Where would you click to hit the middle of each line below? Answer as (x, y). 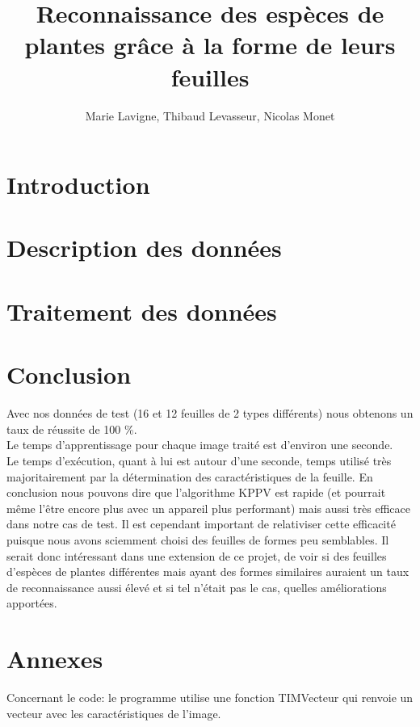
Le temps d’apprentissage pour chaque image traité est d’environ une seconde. (200, 445)
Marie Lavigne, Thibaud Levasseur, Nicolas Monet (210, 115)
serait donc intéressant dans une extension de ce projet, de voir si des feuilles (197, 555)
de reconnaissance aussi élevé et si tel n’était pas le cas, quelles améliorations (197, 587)
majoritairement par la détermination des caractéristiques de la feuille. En (190, 476)
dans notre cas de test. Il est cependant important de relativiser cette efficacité (201, 524)
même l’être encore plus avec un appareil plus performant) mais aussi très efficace (208, 508)
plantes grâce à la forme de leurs (210, 45)
